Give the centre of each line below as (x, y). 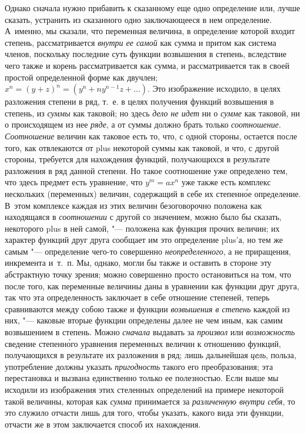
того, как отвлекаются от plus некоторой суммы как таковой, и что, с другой (142, 147)
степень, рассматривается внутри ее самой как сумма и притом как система (140, 42)
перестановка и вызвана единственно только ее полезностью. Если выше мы (142, 378)
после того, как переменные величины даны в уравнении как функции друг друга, (152, 286)
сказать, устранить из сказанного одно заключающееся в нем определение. (138, 19)
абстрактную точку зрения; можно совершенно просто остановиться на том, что (148, 274)
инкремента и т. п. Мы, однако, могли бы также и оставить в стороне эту (138, 263)
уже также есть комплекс (226, 182)
